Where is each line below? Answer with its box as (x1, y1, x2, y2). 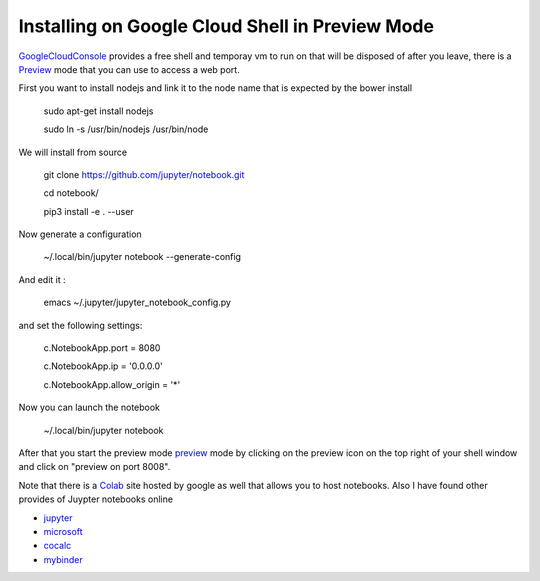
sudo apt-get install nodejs (43, 105, 154, 117)
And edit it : (18, 273, 67, 285)
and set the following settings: (18, 319, 143, 331)
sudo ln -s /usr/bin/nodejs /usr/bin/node (43, 123, 209, 135)
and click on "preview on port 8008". (18, 461, 171, 473)
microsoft (43, 525, 84, 537)
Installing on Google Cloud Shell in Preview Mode (18, 15, 435, 37)
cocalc (43, 540, 72, 552)
